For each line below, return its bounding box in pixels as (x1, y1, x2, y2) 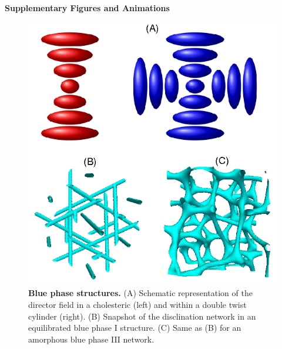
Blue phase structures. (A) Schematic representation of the (28, 287, 253, 299)
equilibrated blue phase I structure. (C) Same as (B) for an (28, 321, 241, 334)
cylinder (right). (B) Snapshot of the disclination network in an (28, 310, 256, 322)
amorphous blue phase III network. (28, 333, 155, 345)
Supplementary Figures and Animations (5, 2, 170, 14)
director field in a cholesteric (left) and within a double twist (28, 298, 247, 311)
